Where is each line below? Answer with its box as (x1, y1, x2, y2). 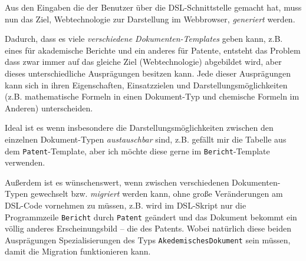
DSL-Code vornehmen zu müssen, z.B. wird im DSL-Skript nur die (5, 199, 246, 211)
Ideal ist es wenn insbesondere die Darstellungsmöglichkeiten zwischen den (5, 121, 274, 134)
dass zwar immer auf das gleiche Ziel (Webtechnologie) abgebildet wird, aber (5, 55, 282, 68)
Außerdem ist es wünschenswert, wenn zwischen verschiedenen (5, 176, 229, 188)
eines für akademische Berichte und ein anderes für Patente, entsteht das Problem (5, 44, 301, 56)
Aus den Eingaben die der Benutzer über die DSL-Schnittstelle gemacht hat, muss (5, 1, 302, 13)
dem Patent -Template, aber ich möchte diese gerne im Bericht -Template (5, 144, 270, 157)
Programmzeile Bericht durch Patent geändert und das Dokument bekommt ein (5, 210, 297, 223)
